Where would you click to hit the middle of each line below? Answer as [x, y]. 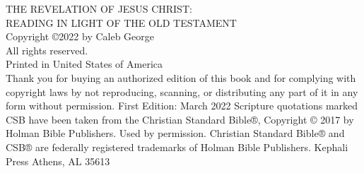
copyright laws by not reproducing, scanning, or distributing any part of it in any [182, 91]
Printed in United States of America [84, 64]
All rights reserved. [47, 50]
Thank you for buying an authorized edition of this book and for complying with [181, 77]
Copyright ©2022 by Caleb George [80, 36]
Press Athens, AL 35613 [58, 161]
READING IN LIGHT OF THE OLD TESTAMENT [121, 22]
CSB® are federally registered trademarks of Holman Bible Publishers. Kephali [177, 147]
